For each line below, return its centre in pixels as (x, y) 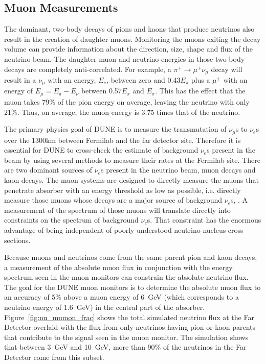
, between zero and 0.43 (143, 80)
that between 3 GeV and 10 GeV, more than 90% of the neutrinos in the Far (125, 347)
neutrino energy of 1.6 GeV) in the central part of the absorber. (105, 307)
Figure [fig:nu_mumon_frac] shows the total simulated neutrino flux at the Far (129, 317)
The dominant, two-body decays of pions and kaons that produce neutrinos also (129, 29)
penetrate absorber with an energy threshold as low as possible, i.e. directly (123, 190)
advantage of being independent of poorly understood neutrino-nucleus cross (124, 229)
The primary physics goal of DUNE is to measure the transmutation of (115, 129)
